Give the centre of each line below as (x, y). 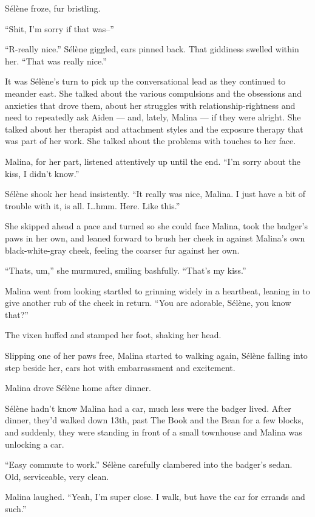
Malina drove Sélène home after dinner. (78, 388)
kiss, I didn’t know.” (42, 173)
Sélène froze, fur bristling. (53, 8)
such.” (16, 508)
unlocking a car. (35, 444)
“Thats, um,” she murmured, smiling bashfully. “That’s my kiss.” (126, 270)
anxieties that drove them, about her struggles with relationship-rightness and (150, 105)
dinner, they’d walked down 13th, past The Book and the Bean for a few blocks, (154, 420)
